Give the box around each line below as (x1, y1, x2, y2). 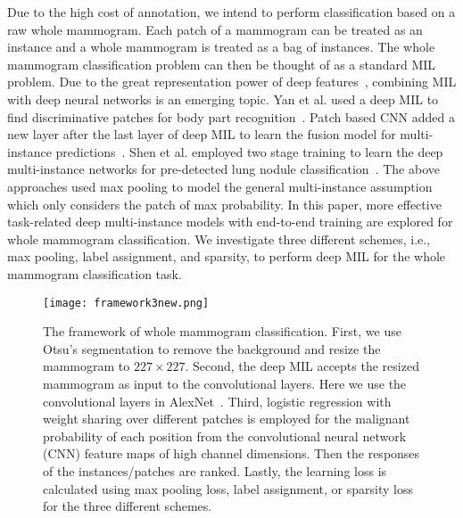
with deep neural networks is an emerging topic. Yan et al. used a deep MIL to (7, 89, 439, 108)
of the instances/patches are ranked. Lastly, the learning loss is (43, 461, 387, 480)
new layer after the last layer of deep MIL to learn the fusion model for (7, 125, 396, 144)
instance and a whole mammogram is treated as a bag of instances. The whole (7, 37, 435, 56)
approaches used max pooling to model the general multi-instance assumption (7, 177, 433, 195)
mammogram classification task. (7, 264, 182, 283)
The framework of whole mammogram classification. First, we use (43, 322, 401, 341)
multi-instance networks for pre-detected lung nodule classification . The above (7, 160, 440, 178)
